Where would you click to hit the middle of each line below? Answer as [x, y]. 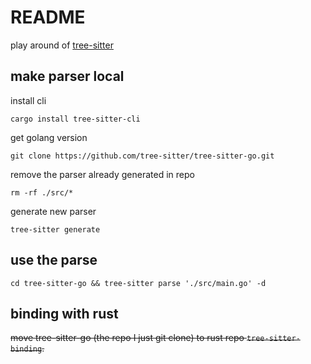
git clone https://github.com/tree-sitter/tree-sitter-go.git [142, 156]
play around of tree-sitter [62, 45]
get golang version [49, 137]
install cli [28, 100]
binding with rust [64, 313]
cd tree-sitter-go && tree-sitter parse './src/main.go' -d [138, 283]
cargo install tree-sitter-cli [75, 119]
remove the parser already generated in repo [102, 174]
